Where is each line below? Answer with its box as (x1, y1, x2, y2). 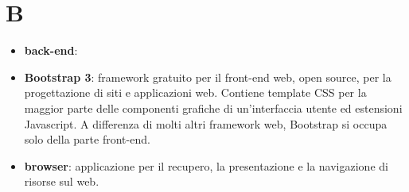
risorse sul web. (24, 173, 99, 190)
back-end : (24, 42, 78, 59)
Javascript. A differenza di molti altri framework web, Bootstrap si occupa (24, 115, 388, 132)
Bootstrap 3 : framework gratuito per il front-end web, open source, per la (24, 68, 391, 85)
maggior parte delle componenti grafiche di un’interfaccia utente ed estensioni (24, 99, 403, 116)
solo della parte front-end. (24, 131, 150, 148)
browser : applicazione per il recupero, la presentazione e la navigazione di (24, 157, 388, 174)
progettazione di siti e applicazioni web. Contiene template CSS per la (24, 84, 367, 101)
